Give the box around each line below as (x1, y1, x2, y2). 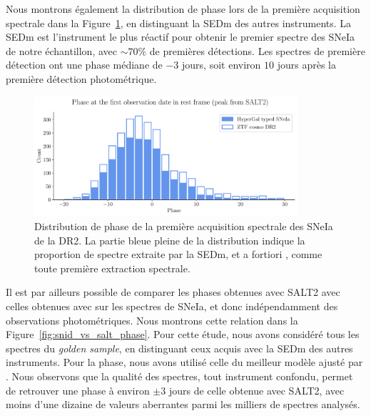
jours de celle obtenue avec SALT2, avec (168, 382, 345, 397)
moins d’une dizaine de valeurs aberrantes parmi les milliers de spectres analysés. (6, 397, 360, 412)
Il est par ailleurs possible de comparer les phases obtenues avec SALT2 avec (6, 284, 340, 299)
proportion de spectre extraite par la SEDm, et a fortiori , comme (34, 247, 322, 262)
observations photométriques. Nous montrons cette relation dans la (6, 312, 298, 327)
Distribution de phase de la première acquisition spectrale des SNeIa (34, 219, 333, 234)
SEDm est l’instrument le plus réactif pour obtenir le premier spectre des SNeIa (6, 29, 355, 44)
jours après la (277, 57, 336, 72)
